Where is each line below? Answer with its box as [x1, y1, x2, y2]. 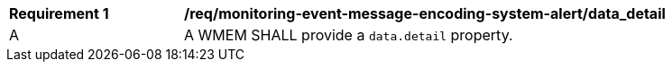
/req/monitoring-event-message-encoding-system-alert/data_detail [184, 4, 666, 22]
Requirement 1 [9, 4, 109, 22]
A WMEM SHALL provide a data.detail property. [184, 26, 513, 44]
